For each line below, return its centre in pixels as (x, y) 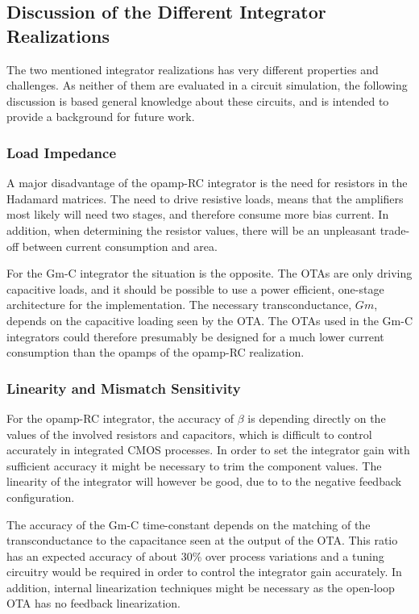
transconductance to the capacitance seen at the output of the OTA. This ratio (202, 540)
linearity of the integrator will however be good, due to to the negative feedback (204, 481)
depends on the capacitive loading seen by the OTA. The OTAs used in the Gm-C (209, 320)
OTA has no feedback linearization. (93, 603)
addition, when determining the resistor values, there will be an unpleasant (191, 230)
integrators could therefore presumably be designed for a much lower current (195, 336)
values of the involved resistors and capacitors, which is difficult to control (189, 434)
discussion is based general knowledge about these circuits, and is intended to (198, 100)
